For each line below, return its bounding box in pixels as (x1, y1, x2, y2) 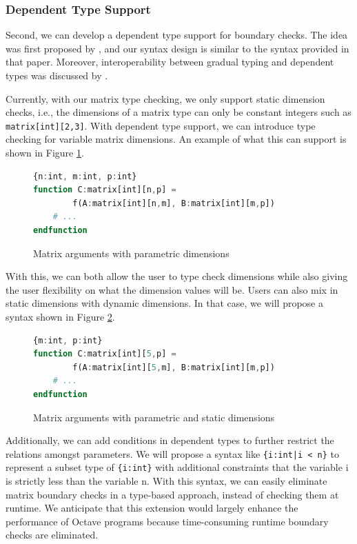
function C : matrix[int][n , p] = (33, 185, 176, 195)
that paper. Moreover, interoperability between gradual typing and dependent (6, 54, 334, 69)
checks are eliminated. (6, 527, 99, 542)
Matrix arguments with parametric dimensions (33, 245, 229, 260)
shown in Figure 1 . (6, 145, 84, 160)
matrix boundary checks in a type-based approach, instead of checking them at (6, 487, 339, 501)
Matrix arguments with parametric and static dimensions (33, 410, 275, 424)
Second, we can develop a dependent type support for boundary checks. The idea (6, 28, 348, 42)
